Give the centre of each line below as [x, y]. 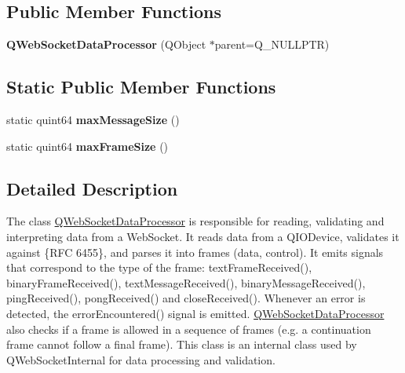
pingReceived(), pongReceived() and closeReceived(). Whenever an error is [186, 298]
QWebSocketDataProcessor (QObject [106, 44]
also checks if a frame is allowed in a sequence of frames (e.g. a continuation [189, 329]
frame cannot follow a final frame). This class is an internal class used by [182, 344]
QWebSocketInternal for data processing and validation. [141, 359]
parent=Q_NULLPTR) [272, 44]
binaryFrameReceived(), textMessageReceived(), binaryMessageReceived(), [186, 282]
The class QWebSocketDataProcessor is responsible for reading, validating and [195, 221]
